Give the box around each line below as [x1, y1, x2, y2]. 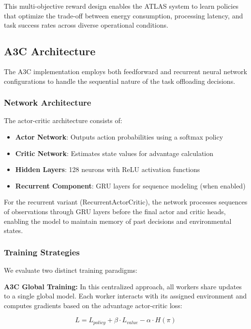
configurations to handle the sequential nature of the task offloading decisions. [4, 76, 236, 86]
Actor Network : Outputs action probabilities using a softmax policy [15, 131, 223, 141]
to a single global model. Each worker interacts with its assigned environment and [4, 291, 247, 301]
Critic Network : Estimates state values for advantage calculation [15, 148, 214, 158]
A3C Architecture [4, 44, 96, 59]
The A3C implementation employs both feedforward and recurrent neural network [4, 66, 247, 76]
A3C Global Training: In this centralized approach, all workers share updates [4, 281, 242, 291]
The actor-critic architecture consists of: [4, 115, 122, 125]
